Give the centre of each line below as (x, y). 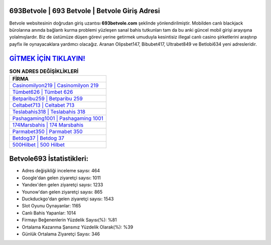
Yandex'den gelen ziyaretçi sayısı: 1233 (62, 185)
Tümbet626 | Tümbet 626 (43, 92)
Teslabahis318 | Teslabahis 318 (49, 111)
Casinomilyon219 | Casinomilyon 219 (55, 85)
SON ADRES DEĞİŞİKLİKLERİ (44, 71)
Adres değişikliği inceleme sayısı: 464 (61, 171)
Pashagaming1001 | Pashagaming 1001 (58, 118)
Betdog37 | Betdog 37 (38, 138)
